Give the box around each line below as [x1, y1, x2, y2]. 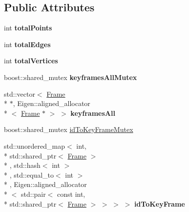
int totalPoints [4, 23, 52, 33]
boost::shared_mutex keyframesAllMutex [4, 72, 137, 82]
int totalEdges [4, 39, 51, 49]
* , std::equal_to [4, 169, 54, 180]
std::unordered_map [4, 140, 65, 151]
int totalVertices [4, 55, 58, 66]
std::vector [4, 88, 35, 99]
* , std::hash [4, 160, 41, 170]
